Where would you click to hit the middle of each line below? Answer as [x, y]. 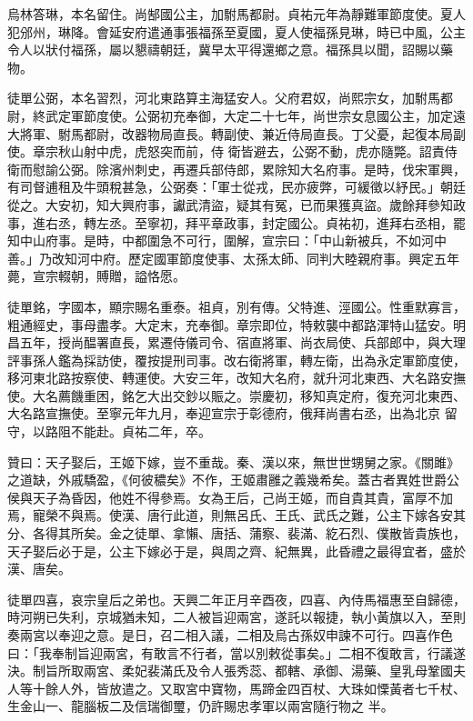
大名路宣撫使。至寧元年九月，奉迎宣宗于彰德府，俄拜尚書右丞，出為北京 [224, 413]
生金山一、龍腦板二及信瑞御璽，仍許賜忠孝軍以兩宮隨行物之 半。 [201, 706]
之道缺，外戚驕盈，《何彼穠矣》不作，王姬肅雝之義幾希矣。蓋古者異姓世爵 [227, 480]
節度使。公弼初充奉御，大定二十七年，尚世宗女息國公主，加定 [268, 115]
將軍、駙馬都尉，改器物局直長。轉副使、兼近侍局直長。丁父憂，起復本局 [236, 133]
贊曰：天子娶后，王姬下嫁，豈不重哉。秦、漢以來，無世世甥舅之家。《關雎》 [233, 461]
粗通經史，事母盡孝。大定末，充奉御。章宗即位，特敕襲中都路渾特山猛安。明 [236, 324]
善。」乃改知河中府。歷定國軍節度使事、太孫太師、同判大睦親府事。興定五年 [233, 258]
